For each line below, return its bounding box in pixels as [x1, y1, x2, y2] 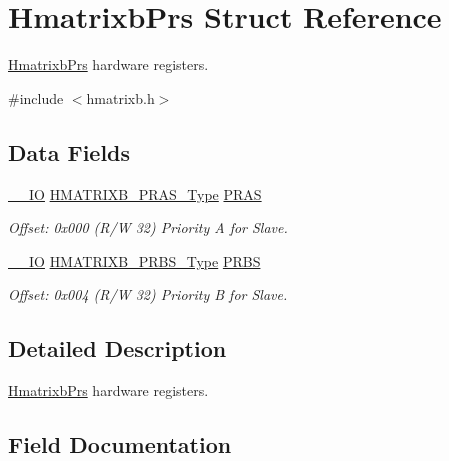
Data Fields [8, 136, 131, 167]
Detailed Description [8, 333, 227, 364]
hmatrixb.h [86, 87, 155, 108]
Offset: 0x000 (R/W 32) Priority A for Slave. [8, 217, 288, 238]
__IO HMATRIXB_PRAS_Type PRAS [8, 183, 262, 204]
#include [8, 87, 64, 108]
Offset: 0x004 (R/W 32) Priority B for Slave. [8, 284, 288, 305]
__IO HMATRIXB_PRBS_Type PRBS [8, 250, 261, 271]
